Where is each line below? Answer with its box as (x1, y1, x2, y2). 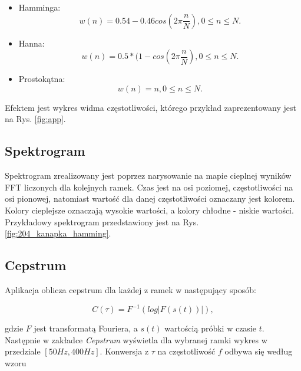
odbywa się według (224, 345, 293, 357)
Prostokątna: (18, 73, 65, 85)
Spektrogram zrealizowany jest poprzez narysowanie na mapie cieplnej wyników (5, 169, 292, 182)
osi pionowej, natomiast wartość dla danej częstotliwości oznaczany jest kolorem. (5, 192, 295, 205)
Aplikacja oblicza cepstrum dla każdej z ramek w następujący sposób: (5, 283, 256, 296)
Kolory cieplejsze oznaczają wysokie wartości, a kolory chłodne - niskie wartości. (5, 203, 294, 216)
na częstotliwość (157, 345, 216, 357)
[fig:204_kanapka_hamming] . (5, 227, 111, 239)
